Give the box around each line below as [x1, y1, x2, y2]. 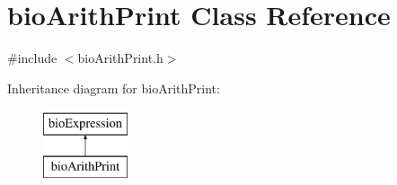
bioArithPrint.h [77, 48, 163, 67]
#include [7, 48, 57, 67]
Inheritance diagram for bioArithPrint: [7, 78, 220, 97]
